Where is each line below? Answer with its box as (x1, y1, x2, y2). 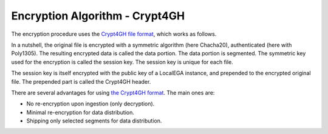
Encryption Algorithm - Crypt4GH (11, 9, 185, 22)
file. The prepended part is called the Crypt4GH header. (11, 78, 151, 85)
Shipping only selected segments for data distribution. (26, 117, 162, 124)
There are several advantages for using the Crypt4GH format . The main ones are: (11, 89, 215, 96)
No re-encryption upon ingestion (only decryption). (26, 100, 155, 107)
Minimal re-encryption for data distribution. (26, 109, 135, 116)
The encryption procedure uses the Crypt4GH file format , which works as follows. (11, 30, 217, 38)
